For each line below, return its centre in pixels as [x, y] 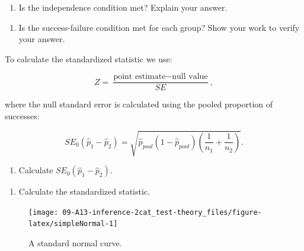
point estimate [140, 77]
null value [190, 77]
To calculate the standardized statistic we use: [89, 58]
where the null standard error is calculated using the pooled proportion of [139, 104]
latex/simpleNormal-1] [73, 224]
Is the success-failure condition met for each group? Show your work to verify [159, 27]
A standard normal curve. [75, 243]
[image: [44, 212]
